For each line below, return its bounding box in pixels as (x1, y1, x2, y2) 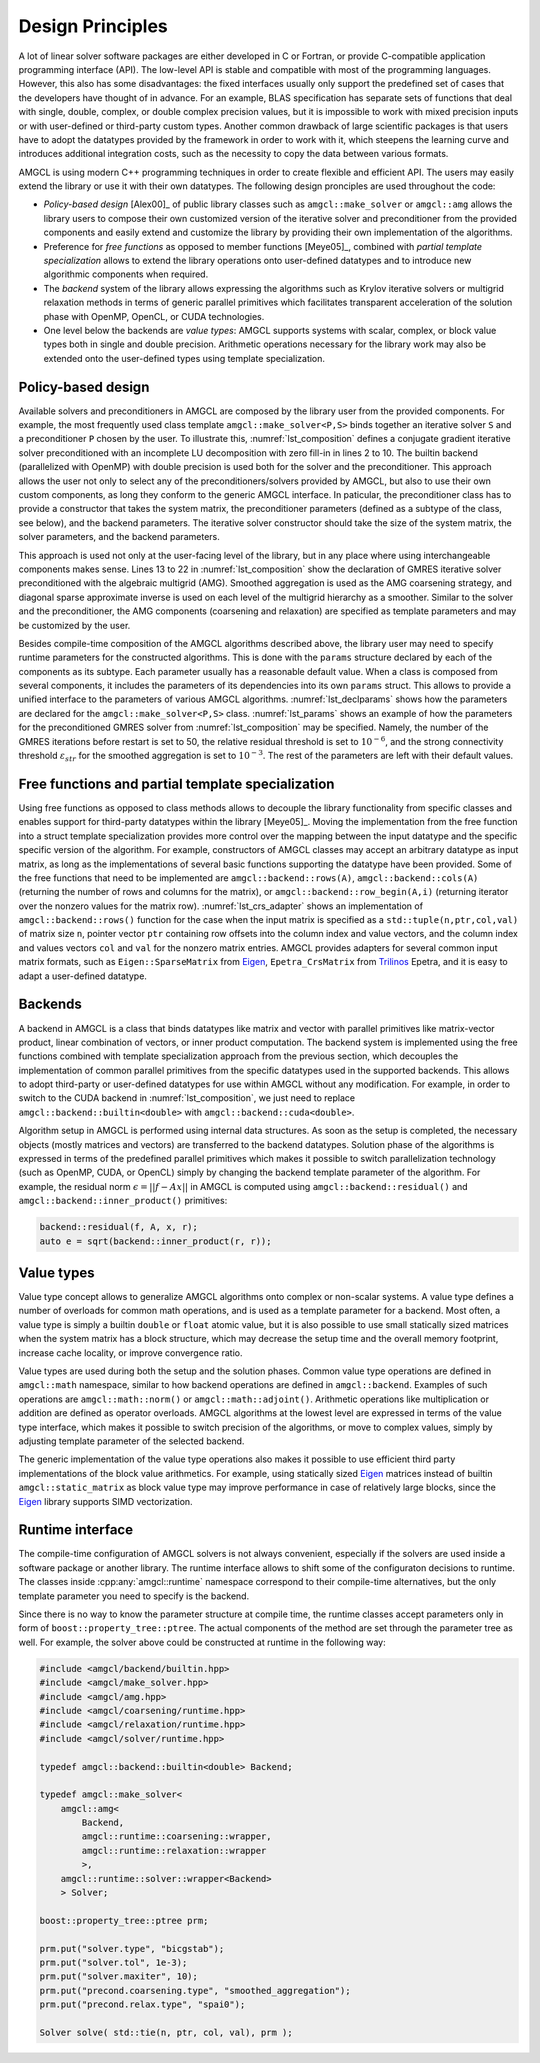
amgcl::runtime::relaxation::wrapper (81, 1845, 267, 1856)
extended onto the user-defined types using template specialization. (43, 352, 325, 364)
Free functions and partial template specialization (18, 775, 335, 792)
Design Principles (18, 15, 169, 37)
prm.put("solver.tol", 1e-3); (39, 1957, 188, 1968)
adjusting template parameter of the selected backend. (18, 1435, 245, 1447)
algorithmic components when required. (43, 268, 209, 280)
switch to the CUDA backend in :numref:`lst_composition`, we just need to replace (18, 1092, 355, 1104)
